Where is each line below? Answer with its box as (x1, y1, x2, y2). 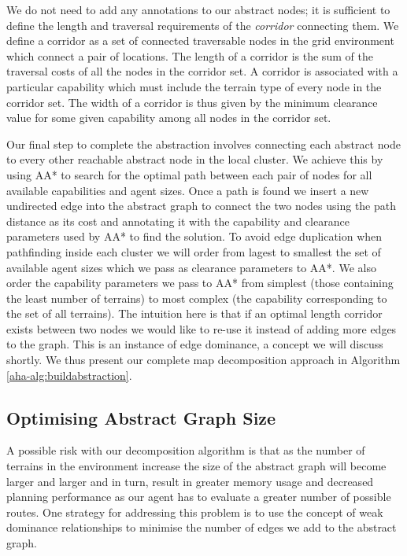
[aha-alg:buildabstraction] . (6, 366, 132, 383)
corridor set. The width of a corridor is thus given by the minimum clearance (6, 94, 378, 110)
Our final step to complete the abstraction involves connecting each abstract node (6, 135, 401, 152)
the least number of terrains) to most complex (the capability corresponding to (6, 289, 387, 306)
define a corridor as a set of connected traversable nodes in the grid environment (6, 32, 394, 49)
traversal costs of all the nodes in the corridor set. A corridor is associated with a (6, 63, 398, 79)
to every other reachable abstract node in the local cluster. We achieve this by (6, 151, 383, 168)
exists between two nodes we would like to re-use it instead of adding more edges (6, 320, 397, 337)
